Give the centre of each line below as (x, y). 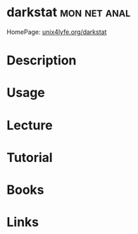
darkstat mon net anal (69, 12)
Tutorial (30, 157)
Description (42, 60)
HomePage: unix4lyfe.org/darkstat (57, 32)
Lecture (30, 125)
